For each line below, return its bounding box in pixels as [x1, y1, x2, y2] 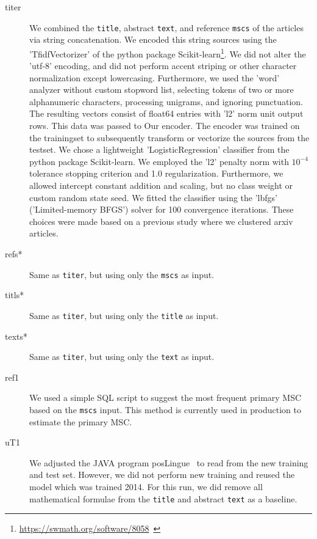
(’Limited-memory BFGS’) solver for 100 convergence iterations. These [29, 203, 294, 216]
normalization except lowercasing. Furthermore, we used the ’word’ [29, 71, 280, 84]
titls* [5, 288, 24, 301]
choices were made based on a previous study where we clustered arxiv [29, 215, 293, 227]
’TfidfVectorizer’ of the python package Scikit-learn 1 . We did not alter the [29, 45, 306, 60]
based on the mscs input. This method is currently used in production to [29, 403, 302, 416]
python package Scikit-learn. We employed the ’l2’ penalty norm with [29, 155, 289, 167]
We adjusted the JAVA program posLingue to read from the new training [29, 456, 308, 469]
